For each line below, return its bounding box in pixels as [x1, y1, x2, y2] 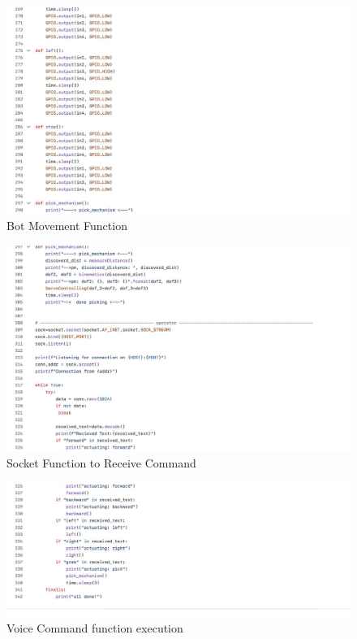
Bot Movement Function [6, 217, 127, 234]
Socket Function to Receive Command [6, 454, 196, 472]
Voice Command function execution [6, 619, 183, 636]
